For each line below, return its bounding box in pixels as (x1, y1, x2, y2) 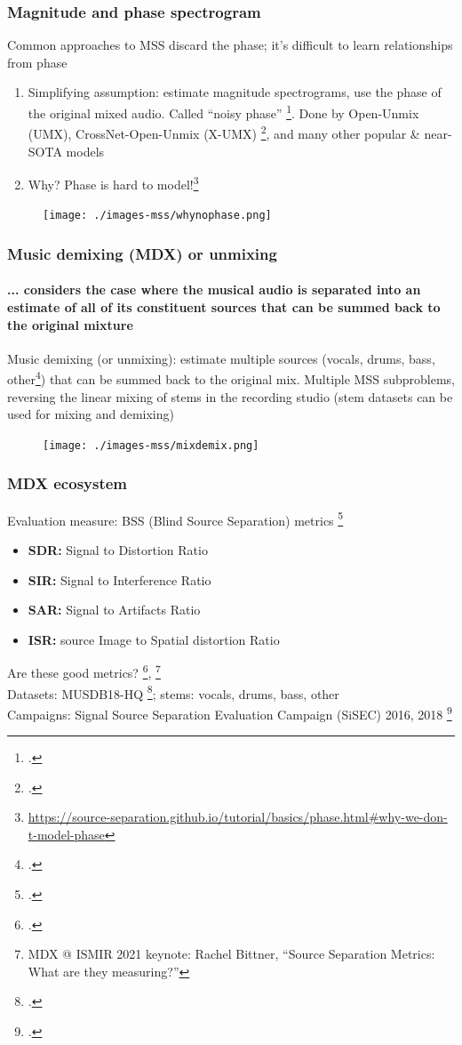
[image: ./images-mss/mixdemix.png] (43, 438, 259, 452)
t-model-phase (28, 824, 105, 843)
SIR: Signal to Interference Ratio (28, 570, 211, 589)
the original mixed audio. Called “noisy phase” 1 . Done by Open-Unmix (28, 101, 419, 122)
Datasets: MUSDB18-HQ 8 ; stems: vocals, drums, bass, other (7, 681, 339, 703)
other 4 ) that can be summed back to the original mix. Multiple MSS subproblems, (7, 367, 456, 389)
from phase (7, 52, 68, 71)
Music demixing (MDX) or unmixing (7, 242, 277, 264)
